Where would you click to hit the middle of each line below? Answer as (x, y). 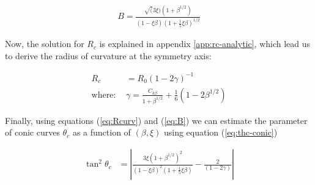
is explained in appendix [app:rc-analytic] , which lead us (205, 44)
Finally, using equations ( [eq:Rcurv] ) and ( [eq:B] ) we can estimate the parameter (156, 120)
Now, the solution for (45, 44)
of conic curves (32, 132)
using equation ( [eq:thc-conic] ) (220, 132)
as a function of (102, 132)
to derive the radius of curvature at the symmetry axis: (108, 55)
